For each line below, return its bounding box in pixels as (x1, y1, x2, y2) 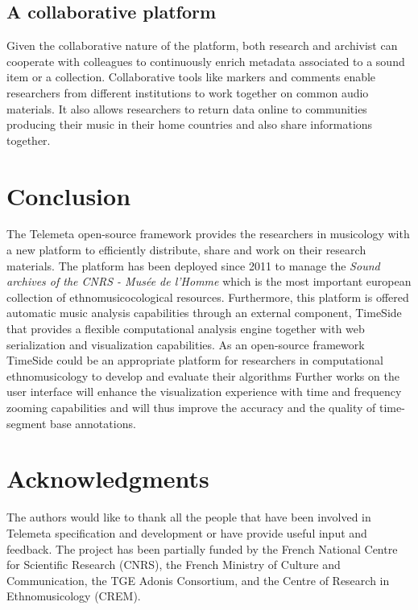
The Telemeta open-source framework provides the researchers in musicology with (6, 225, 410, 242)
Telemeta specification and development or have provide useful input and (6, 524, 367, 541)
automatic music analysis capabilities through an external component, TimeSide (6, 304, 402, 321)
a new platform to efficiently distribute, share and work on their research (6, 241, 366, 258)
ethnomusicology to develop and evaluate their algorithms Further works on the (6, 367, 399, 384)
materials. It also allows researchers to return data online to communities (6, 100, 367, 117)
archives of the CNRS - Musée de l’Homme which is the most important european (6, 273, 412, 290)
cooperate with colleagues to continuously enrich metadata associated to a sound (6, 52, 405, 69)
